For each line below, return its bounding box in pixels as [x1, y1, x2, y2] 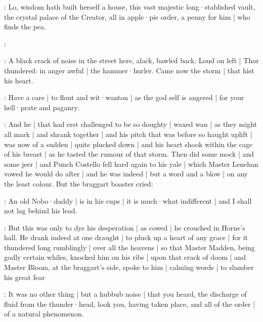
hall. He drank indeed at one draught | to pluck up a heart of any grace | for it [4, 232, 248, 243]
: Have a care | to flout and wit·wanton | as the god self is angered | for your [4, 92, 244, 103]
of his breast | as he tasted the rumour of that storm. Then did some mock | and [4, 149, 254, 159]
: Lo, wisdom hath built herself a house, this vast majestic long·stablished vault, [4, 2, 255, 12]
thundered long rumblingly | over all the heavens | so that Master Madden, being [4, 242, 255, 252]
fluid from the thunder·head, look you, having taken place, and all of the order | [4, 298, 255, 309]
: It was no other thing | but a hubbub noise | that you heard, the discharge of [4, 289, 247, 299]
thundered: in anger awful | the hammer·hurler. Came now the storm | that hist [4, 65, 254, 75]
